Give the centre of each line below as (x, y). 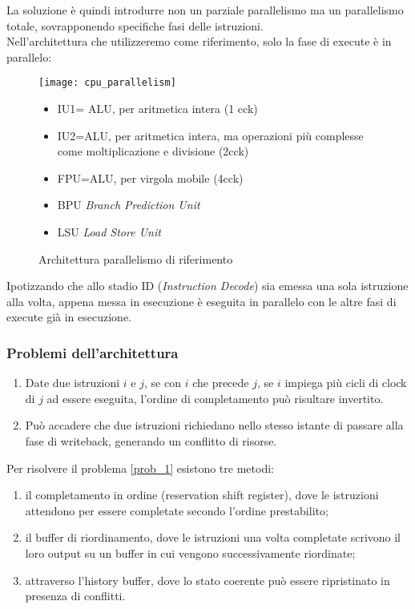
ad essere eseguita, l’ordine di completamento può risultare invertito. (215, 398)
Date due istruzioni (73, 383)
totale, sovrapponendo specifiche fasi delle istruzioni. (135, 25)
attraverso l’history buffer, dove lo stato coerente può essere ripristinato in (207, 580)
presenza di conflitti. (75, 596)
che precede (221, 383)
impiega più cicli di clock (346, 383)
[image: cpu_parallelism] (107, 83)
